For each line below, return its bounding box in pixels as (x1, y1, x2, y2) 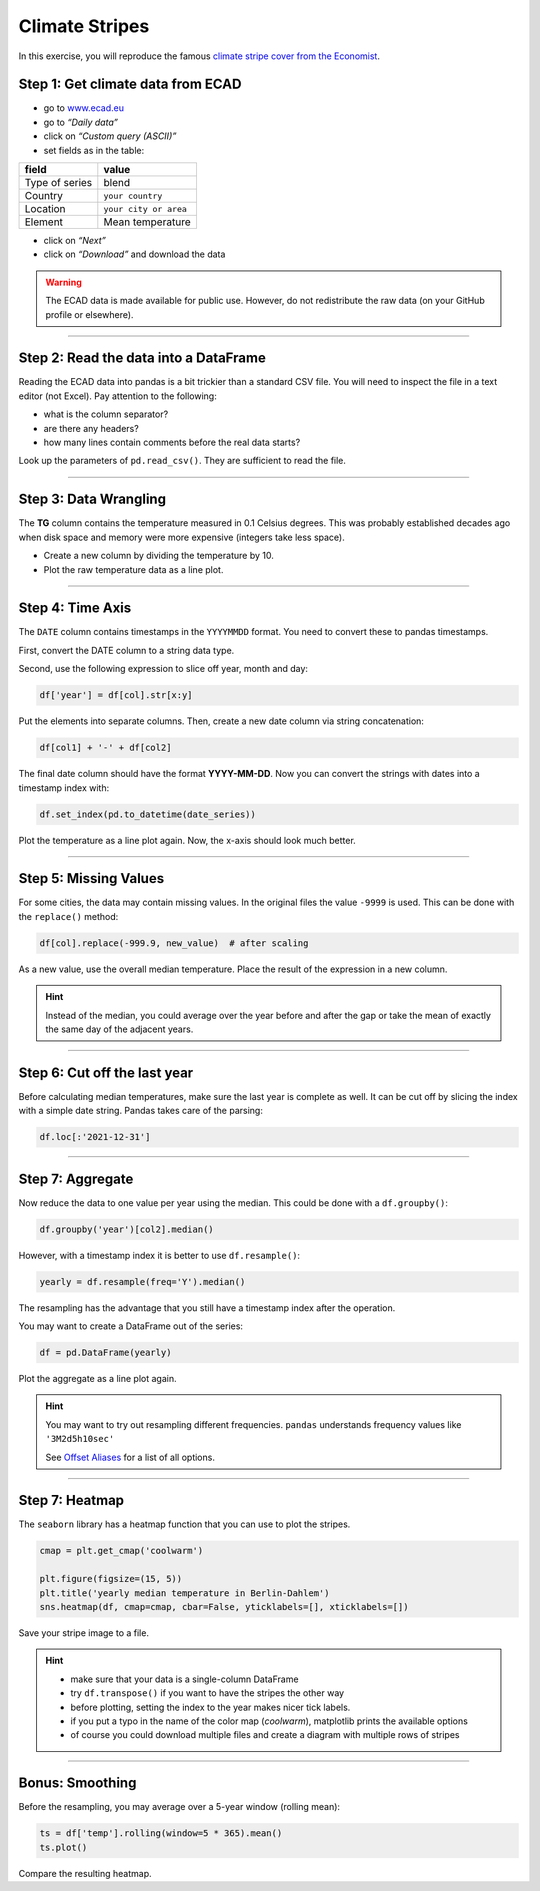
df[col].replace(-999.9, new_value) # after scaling (39, 937, 309, 949)
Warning (45, 276, 82, 288)
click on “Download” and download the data (43, 248, 226, 260)
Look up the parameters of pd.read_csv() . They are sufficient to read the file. (18, 455, 347, 467)
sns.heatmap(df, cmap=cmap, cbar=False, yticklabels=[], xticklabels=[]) (39, 1601, 409, 1613)
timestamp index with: (18, 781, 110, 794)
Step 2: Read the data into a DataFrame (18, 350, 267, 367)
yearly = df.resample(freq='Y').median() (39, 1276, 246, 1287)
